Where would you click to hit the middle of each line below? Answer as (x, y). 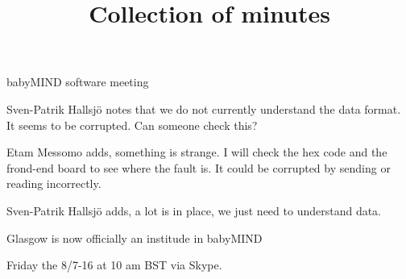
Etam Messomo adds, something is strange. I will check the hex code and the (197, 152)
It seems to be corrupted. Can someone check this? (132, 125)
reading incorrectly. (54, 183)
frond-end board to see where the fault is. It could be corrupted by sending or (199, 167)
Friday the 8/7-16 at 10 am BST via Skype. (114, 265)
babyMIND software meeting (78, 82)
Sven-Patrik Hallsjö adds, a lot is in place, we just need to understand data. (194, 210)
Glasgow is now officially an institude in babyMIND (135, 237)
